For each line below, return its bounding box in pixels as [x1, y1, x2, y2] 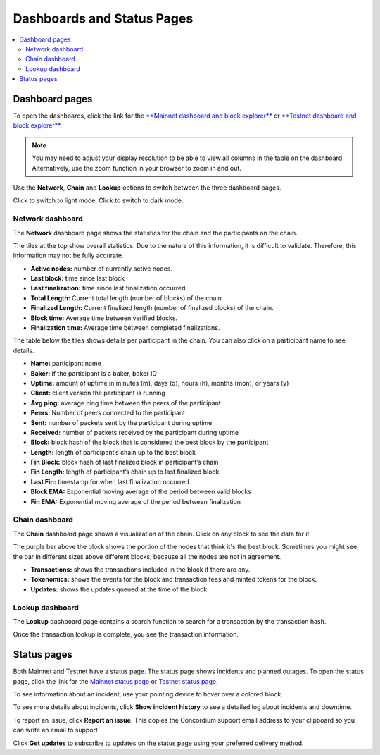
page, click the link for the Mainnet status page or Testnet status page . [13, 677, 218, 685]
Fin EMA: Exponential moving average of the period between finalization [30, 497, 241, 505]
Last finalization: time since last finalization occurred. [30, 284, 188, 293]
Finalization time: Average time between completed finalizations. [30, 324, 220, 332]
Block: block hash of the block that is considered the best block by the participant [30, 438, 269, 447]
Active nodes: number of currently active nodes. [30, 264, 172, 273]
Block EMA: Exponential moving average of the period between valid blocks [30, 487, 252, 496]
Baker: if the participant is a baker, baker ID [30, 369, 158, 377]
